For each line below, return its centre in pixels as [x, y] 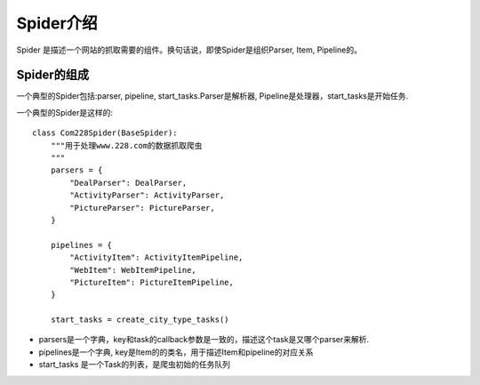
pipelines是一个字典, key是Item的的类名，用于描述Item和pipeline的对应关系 [176, 352]
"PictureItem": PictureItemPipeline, [152, 282]
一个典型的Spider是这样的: [64, 112]
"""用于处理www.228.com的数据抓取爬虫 [126, 145]
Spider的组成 [52, 75]
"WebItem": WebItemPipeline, [133, 270]
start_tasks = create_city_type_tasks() [140, 320]
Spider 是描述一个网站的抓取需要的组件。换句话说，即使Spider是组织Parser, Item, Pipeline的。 [189, 50]
